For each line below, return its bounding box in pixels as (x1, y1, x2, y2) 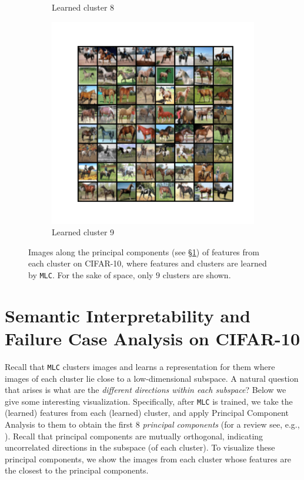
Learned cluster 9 (52, 226, 115, 238)
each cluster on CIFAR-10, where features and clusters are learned (28, 257, 267, 269)
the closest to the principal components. (5, 464, 149, 476)
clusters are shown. (162, 268, 231, 281)
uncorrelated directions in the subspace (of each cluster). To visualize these (5, 441, 275, 454)
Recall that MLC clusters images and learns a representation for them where (5, 360, 275, 372)
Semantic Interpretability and (5, 303, 250, 327)
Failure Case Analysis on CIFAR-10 (5, 326, 300, 350)
